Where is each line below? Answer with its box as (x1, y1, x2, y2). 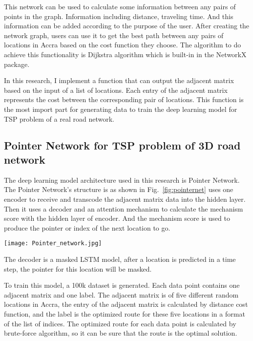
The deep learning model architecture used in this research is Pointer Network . (4, 174, 240, 185)
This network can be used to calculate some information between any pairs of (4, 1, 236, 11)
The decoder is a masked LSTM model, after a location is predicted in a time (4, 254, 236, 264)
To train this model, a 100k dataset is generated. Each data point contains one (4, 280, 240, 290)
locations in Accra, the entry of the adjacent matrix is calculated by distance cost (4, 299, 248, 309)
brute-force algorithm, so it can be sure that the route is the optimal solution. (4, 328, 237, 338)
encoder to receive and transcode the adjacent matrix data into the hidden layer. (4, 193, 246, 204)
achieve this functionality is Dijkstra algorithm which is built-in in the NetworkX (4, 49, 247, 59)
